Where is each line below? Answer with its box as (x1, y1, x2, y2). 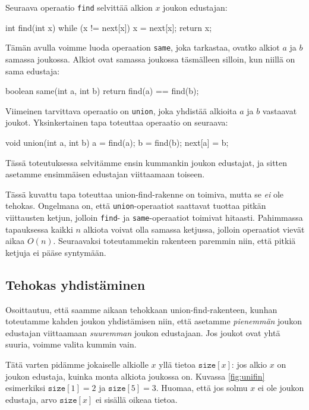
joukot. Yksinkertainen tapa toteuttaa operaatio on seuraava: (5, 116, 228, 129)
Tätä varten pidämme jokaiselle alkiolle (5, 358, 149, 370)
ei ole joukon (257, 381, 304, 394)
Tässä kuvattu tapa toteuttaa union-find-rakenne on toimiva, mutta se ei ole (5, 187, 284, 200)
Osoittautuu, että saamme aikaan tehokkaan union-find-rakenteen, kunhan (5, 303, 278, 315)
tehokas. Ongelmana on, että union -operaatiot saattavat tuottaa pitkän (5, 199, 266, 212)
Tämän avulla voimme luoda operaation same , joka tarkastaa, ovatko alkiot (5, 41, 280, 54)
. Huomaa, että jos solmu (156, 381, 248, 394)
